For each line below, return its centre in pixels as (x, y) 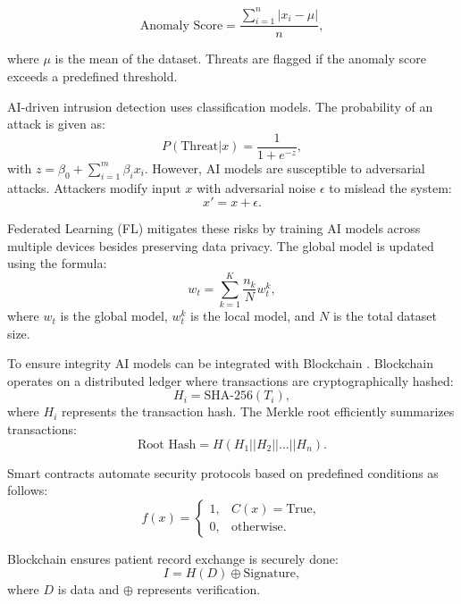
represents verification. (199, 589)
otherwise (257, 528)
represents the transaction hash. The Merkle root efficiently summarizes (258, 411)
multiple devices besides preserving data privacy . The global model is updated (221, 245)
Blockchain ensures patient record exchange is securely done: (173, 558)
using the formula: (57, 263)
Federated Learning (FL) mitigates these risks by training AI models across (214, 228)
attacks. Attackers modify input (94, 187)
